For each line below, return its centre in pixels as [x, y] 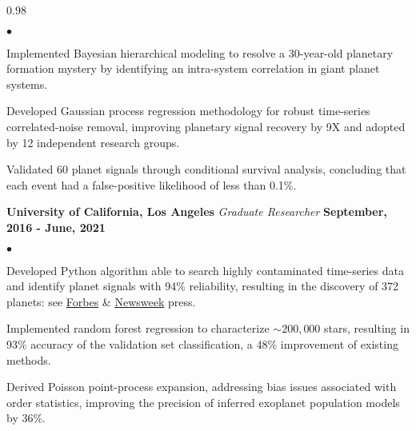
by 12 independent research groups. [93, 142]
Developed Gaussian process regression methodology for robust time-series [188, 111]
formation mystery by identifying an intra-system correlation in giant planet [193, 68]
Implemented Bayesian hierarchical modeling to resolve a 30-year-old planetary [200, 52]
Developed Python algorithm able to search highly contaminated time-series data [205, 270]
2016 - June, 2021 [56, 227]
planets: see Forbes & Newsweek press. [101, 301]
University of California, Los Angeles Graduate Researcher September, [197, 212]
